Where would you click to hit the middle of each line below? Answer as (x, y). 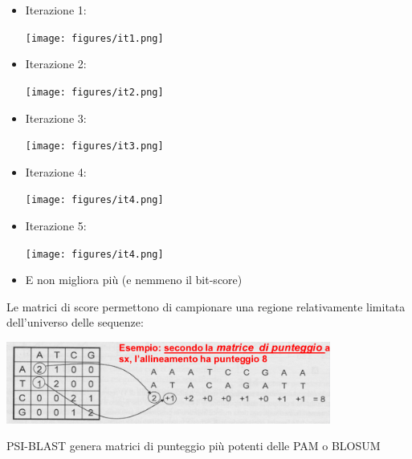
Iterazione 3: (56, 118)
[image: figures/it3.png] (94, 146)
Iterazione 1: (56, 10)
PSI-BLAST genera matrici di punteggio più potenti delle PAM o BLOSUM (194, 446)
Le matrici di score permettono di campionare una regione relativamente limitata (206, 306)
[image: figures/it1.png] (94, 38)
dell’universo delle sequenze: (75, 322)
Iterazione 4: (56, 171)
